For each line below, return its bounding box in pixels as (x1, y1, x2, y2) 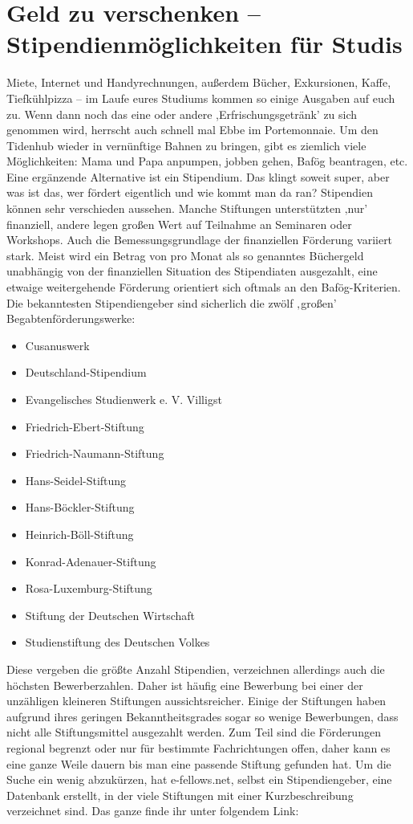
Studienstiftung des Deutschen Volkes (25, 634, 210, 651)
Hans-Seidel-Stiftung (25, 471, 127, 488)
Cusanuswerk (25, 337, 90, 353)
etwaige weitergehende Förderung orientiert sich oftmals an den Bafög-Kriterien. (6, 279, 401, 296)
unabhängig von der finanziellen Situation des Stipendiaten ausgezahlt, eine (6, 263, 378, 279)
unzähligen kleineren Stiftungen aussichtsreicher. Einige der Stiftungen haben (6, 692, 387, 709)
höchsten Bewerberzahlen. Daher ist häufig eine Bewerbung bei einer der (6, 676, 363, 693)
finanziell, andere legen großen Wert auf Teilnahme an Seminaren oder (6, 215, 352, 232)
